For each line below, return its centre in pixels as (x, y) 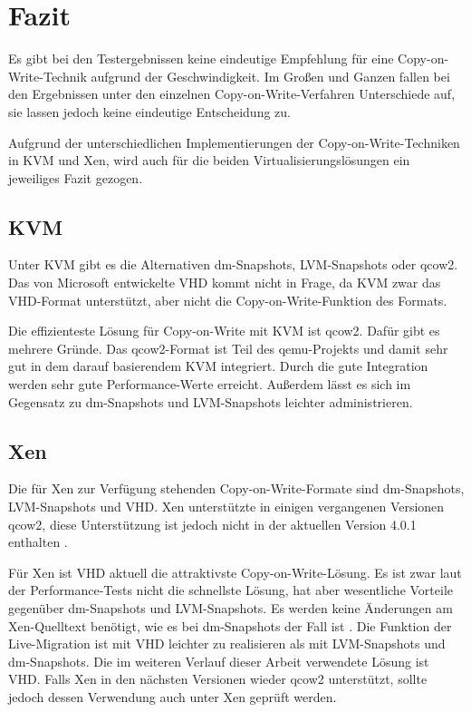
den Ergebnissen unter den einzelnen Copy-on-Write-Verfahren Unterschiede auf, (232, 94)
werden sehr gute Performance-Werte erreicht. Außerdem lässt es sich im (210, 384)
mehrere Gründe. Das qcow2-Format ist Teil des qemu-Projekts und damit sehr (228, 348)
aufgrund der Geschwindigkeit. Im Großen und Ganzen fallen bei (270, 76)
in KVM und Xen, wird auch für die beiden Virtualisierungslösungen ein (209, 160)
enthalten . (38, 542)
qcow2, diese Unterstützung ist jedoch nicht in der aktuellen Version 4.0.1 (212, 524)
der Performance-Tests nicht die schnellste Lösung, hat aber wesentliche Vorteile (231, 590)
